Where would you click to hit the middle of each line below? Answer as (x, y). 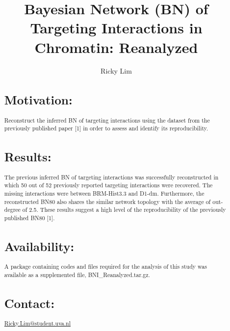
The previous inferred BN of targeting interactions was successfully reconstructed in (111, 177)
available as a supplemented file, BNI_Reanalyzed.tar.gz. (77, 274)
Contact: (29, 303)
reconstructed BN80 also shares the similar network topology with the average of (107, 201)
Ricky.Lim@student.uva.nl (37, 323)
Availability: (39, 246)
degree (12, 210)
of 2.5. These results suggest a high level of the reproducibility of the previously (124, 210)
